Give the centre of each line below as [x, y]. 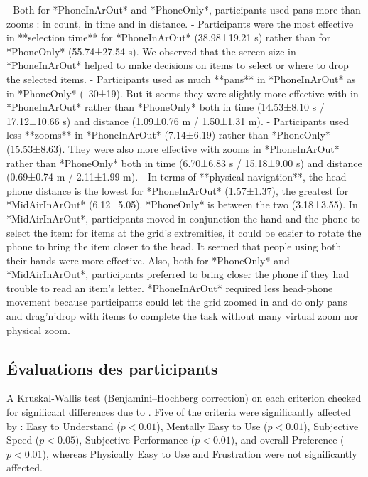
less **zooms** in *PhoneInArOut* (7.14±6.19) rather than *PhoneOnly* [168, 135]
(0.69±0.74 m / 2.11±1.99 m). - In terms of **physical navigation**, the [165, 177]
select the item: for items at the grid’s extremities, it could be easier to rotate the [184, 232]
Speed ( [23, 440]
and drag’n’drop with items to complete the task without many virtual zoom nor [183, 316]
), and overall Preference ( [287, 440]
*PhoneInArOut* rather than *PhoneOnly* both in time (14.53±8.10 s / [166, 107]
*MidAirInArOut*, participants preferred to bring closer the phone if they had [178, 274]
